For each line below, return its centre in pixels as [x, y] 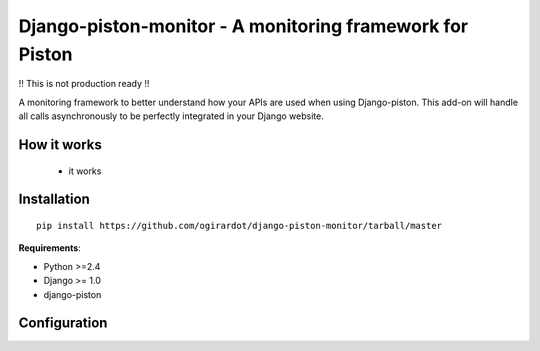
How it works [60, 144]
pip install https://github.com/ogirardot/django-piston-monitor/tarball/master [239, 225]
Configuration [63, 323]
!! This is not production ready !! [84, 84]
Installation [54, 199]
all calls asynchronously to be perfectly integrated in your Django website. [171, 116]
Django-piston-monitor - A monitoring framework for [243, 26]
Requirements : [50, 248]
